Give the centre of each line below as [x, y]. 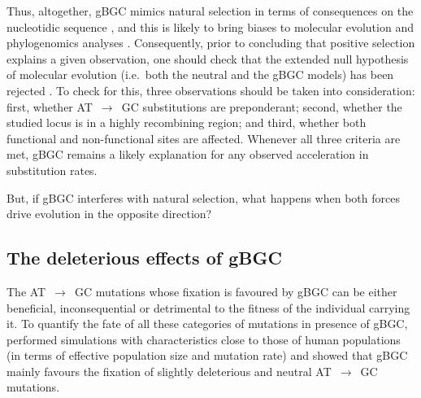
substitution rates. [52, 170]
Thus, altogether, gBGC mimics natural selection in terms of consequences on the [210, 11]
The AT [26, 291]
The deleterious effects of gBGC [144, 258]
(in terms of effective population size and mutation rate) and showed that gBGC [207, 355]
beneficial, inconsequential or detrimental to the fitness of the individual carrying [208, 307]
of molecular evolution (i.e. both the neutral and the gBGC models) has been [200, 74]
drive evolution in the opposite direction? [109, 214]
